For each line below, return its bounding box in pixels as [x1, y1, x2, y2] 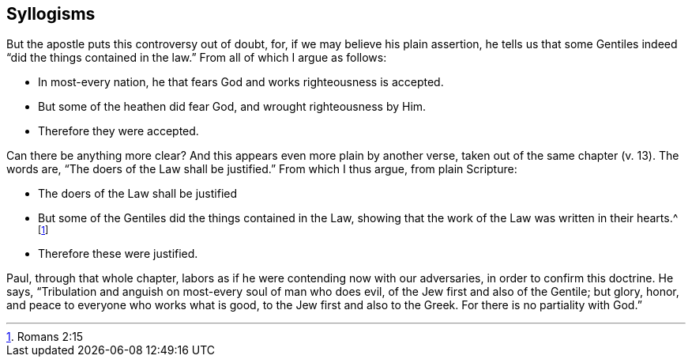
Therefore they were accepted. [38, 124, 199, 138]
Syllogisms [6, 4, 96, 24]
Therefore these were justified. [38, 247, 198, 261]
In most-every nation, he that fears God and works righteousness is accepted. [38, 75, 444, 89]
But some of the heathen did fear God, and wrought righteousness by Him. [38, 100, 427, 114]
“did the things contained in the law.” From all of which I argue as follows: [6, 51, 387, 65]
